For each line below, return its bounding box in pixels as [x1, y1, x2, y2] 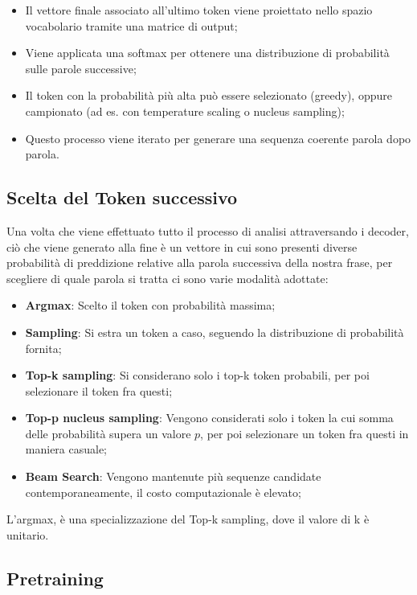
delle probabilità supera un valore [25, 425, 191, 441]
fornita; [25, 339, 62, 356]
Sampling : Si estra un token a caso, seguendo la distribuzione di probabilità [25, 323, 404, 340]
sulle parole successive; [25, 59, 137, 76]
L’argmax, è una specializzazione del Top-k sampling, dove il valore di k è [6, 511, 370, 527]
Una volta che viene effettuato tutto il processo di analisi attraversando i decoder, [6, 222, 409, 239]
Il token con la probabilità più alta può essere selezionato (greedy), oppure [25, 87, 392, 104]
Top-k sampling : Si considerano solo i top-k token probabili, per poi [25, 367, 370, 384]
